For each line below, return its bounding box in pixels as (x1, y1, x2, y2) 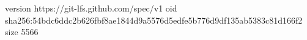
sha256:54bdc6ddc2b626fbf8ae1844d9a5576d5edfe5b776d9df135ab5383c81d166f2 (5, 13, 303, 26)
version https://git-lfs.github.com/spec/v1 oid (5, 2, 177, 14)
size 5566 (5, 25, 39, 38)
